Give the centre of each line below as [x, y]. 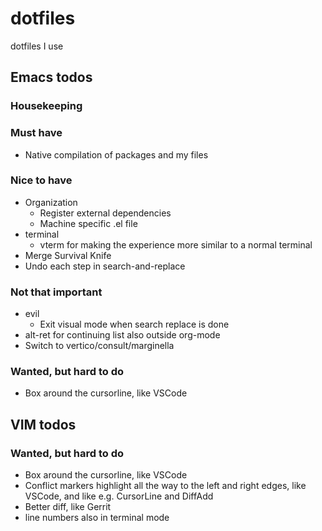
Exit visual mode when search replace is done [134, 324]
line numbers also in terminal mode [97, 518]
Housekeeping [46, 106]
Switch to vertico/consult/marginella [99, 346]
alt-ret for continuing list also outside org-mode [122, 335]
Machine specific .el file [88, 223]
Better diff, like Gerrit [68, 507]
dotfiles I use [37, 46]
